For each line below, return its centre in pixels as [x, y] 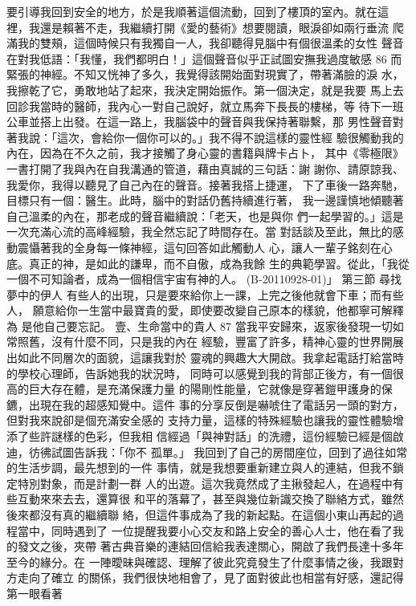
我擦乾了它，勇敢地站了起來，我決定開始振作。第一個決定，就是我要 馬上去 [205, 89]
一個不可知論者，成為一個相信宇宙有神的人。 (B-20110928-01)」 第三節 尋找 [204, 279]
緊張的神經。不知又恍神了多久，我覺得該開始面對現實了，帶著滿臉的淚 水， [205, 74]
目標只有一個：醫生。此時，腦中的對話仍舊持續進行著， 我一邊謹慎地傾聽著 [205, 200]
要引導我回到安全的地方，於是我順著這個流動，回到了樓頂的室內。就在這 [198, 11]
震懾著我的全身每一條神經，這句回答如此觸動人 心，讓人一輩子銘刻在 [199, 247]
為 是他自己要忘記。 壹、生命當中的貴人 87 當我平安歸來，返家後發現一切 [200, 325]
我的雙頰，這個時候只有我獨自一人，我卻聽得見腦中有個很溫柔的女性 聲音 [210, 43]
